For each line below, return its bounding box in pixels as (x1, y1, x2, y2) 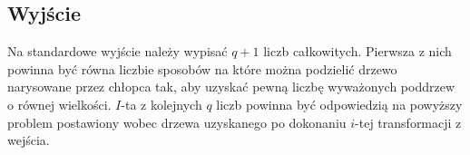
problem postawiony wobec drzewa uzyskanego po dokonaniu (7, 112, 347, 131)
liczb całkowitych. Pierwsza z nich (263, 42, 452, 61)
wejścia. (7, 131, 50, 150)
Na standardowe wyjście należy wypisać (7, 42, 228, 61)
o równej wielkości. (7, 94, 112, 113)
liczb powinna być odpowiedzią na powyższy (216, 94, 463, 113)
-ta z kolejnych (121, 94, 202, 113)
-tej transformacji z (355, 112, 462, 131)
